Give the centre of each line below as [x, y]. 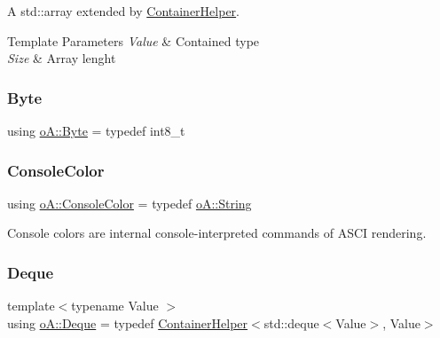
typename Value [115, 306]
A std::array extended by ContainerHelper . [124, 11]
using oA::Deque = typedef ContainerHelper [128, 322]
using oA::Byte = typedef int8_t [96, 130]
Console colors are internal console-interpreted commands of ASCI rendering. [217, 233]
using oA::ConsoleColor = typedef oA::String [130, 203]
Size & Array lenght [62, 58]
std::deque [291, 322]
